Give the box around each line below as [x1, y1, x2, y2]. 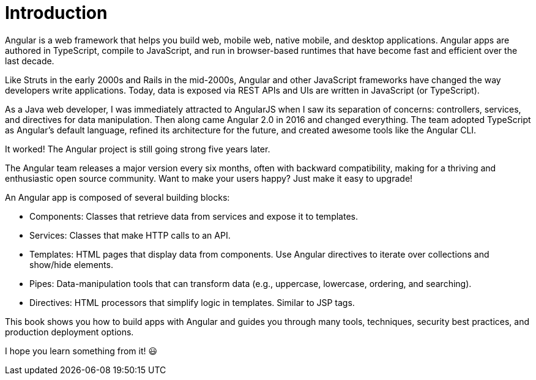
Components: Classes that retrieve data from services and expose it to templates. [29, 210, 358, 222]
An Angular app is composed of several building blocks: [5, 192, 230, 203]
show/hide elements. [29, 259, 113, 270]
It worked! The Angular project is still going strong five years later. [5, 143, 270, 154]
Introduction [5, 2, 108, 23]
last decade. [5, 55, 54, 66]
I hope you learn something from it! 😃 [5, 345, 158, 356]
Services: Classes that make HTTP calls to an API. [29, 229, 231, 240]
